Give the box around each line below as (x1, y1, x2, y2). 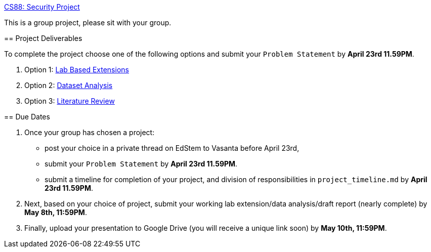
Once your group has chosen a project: (24, 128, 155, 137)
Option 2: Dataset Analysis (24, 81, 113, 90)
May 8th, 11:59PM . (24, 208, 87, 217)
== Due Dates (4, 112, 50, 121)
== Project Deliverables (4, 34, 82, 43)
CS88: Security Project (4, 3, 80, 11)
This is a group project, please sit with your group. (4, 18, 171, 27)
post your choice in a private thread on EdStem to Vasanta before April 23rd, (45, 144, 299, 152)
